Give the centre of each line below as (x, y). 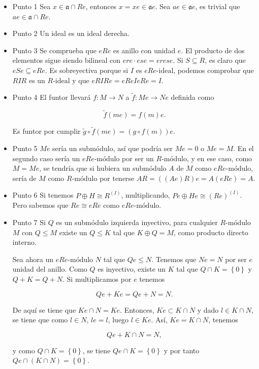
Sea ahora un (33, 259)
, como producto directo (211, 232)
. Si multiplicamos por (97, 279)
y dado (208, 309)
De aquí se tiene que (44, 309)
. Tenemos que (174, 259)
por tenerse (117, 178)
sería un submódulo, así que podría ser (112, 148)
